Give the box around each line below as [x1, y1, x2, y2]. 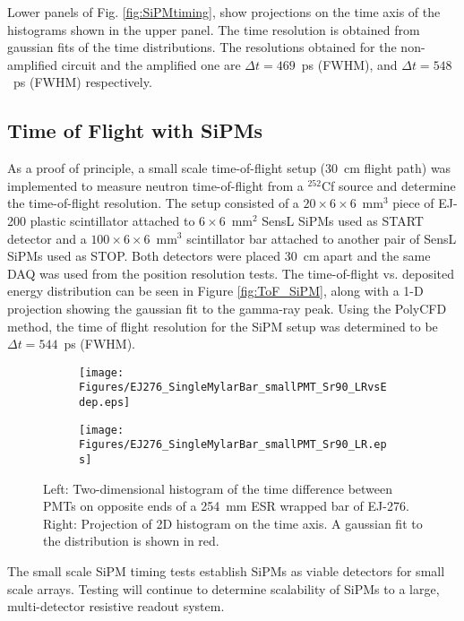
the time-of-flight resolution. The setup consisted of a [7, 194, 299, 212]
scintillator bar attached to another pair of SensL [186, 229, 457, 247]
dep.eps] [79, 396, 131, 410]
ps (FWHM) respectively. [13, 73, 152, 91]
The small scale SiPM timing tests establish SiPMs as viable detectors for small [7, 562, 445, 581]
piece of [392, 194, 434, 212]
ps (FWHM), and [301, 55, 398, 73]
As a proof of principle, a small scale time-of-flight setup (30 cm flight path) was [7, 159, 451, 177]
